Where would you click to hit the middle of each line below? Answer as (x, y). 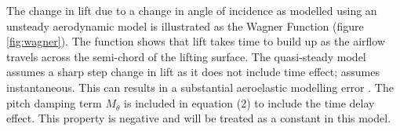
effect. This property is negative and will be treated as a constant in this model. (199, 118)
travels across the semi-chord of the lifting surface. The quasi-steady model (186, 56)
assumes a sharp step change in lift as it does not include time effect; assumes (193, 72)
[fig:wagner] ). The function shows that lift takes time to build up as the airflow (196, 41)
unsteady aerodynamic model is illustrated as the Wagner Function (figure (185, 25)
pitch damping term (54, 102)
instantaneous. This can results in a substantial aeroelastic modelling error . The (200, 87)
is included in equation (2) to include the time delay (249, 102)
